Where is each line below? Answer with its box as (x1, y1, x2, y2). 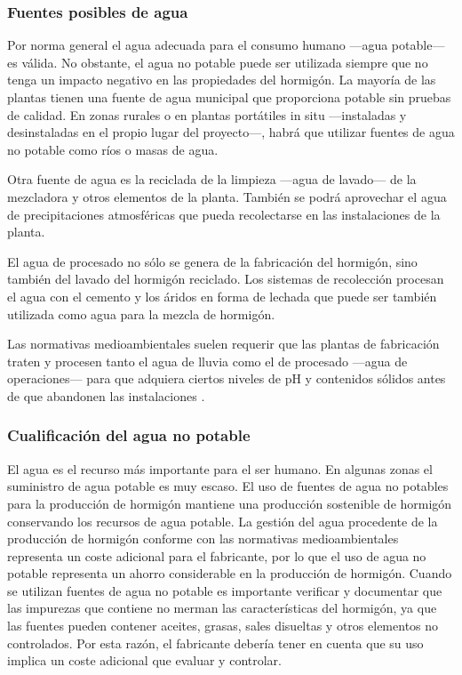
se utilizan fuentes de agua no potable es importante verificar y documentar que (7, 581, 442, 599)
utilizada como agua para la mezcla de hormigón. (7, 304, 275, 323)
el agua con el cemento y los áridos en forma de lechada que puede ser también (7, 286, 437, 305)
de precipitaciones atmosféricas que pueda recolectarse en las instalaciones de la (7, 205, 441, 223)
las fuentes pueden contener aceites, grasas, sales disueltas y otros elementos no (7, 616, 439, 635)
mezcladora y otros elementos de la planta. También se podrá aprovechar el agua (7, 187, 447, 205)
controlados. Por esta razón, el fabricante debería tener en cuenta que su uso (7, 633, 424, 652)
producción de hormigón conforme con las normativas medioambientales (7, 529, 399, 548)
